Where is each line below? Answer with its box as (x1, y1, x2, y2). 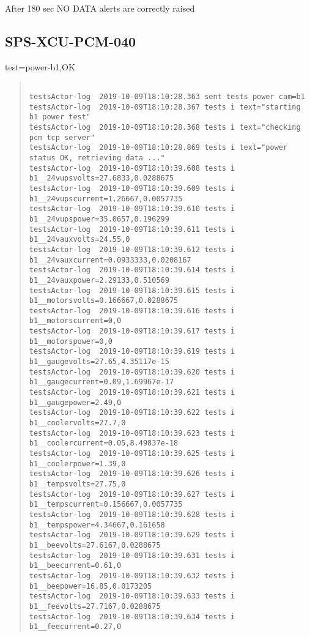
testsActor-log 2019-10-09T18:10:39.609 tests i (29, 184, 235, 193)
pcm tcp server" (29, 133, 95, 142)
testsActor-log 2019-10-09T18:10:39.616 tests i (29, 306, 235, 315)
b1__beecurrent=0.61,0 (29, 561, 122, 570)
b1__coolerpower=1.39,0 (29, 459, 126, 468)
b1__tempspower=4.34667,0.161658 (29, 520, 165, 529)
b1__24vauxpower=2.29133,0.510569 (29, 275, 169, 285)
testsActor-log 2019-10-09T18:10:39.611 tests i (29, 225, 235, 234)
